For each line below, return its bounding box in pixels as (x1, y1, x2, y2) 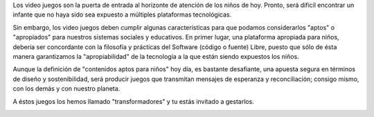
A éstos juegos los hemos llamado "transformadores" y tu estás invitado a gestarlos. (12, 97, 254, 105)
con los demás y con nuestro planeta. (12, 84, 121, 93)
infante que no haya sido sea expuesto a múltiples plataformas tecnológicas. (12, 10, 232, 19)
